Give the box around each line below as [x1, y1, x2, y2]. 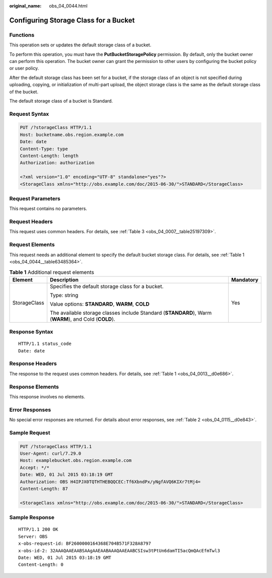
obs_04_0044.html [49, 3, 88, 9]
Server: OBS [18, 534, 48, 539]
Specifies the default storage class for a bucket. [49, 282, 164, 290]
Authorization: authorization [20, 160, 95, 166]
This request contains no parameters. [9, 205, 88, 211]
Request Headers [9, 218, 53, 225]
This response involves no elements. [9, 393, 86, 400]
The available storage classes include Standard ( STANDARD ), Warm [49, 309, 212, 316]
